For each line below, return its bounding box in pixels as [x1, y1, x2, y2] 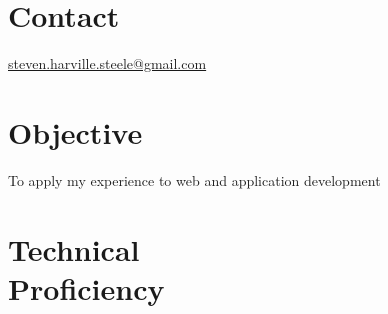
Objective [8, 111, 143, 152]
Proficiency [8, 267, 165, 308]
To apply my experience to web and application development [8, 169, 381, 190]
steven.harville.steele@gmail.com [8, 53, 207, 74]
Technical [8, 228, 140, 269]
